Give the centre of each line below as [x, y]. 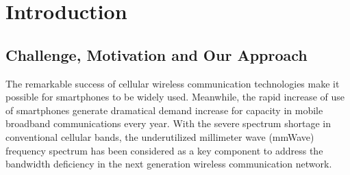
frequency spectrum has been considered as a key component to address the [164, 150]
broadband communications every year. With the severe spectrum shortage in [168, 123]
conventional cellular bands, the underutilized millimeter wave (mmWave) [160, 136]
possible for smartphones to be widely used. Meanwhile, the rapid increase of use [175, 97]
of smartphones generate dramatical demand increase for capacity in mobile [164, 110]
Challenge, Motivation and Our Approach [157, 54]
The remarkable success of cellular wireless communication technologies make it [173, 83]
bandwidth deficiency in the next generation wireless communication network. [169, 164]
